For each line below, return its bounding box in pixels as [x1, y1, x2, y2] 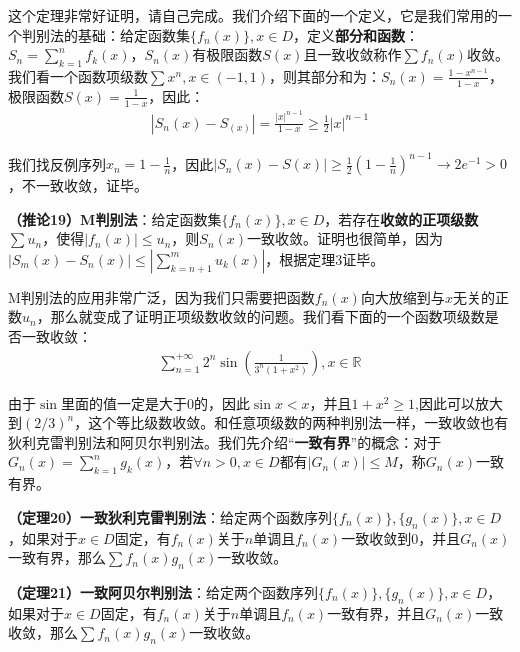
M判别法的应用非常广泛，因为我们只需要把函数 [8, 286, 315, 307]
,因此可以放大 [415, 392, 503, 413]
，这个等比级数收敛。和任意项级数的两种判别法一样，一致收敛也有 [74, 412, 509, 433]
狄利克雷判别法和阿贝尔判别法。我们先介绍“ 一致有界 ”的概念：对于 [8, 431, 442, 452]
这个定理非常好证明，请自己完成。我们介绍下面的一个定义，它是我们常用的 [8, 5, 498, 25]
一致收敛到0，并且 [341, 527, 461, 548]
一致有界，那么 [8, 547, 106, 568]
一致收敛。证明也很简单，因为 [247, 228, 444, 249]
